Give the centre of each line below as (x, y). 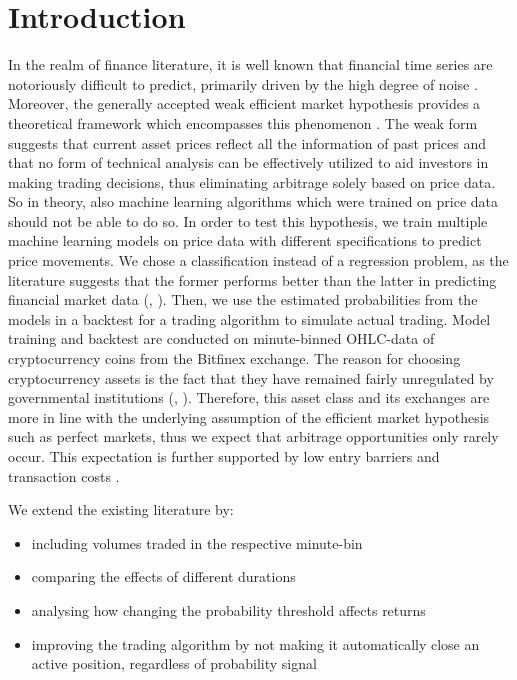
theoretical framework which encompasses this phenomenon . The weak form (243, 122)
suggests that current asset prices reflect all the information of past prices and (247, 142)
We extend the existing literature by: (121, 509)
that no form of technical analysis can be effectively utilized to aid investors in (248, 162)
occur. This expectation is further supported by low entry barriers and (224, 456)
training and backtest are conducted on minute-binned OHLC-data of (221, 338)
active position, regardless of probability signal (174, 663)
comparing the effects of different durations (163, 576)
